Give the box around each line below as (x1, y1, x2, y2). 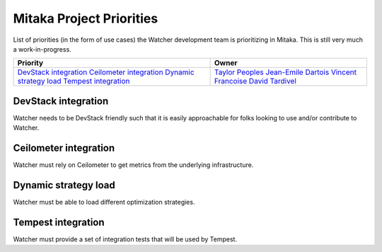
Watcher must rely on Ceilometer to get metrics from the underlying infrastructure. (13, 161, 254, 169)
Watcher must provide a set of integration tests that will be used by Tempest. (13, 234, 237, 244)
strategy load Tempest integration (17, 76, 130, 86)
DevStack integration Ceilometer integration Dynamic (17, 67, 195, 77)
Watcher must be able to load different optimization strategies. (13, 198, 195, 207)
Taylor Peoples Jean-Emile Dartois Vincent (214, 67, 357, 77)
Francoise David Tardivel (214, 76, 297, 86)
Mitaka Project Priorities (13, 11, 158, 26)
